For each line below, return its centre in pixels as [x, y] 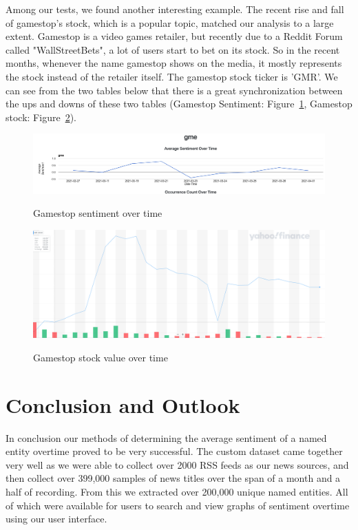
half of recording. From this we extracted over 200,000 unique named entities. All [177, 491]
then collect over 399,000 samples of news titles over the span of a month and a [173, 478]
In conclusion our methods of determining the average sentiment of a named [166, 437]
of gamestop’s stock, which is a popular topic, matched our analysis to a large [170, 22]
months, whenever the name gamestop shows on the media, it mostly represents [174, 63]
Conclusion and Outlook [123, 404]
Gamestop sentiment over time [98, 213]
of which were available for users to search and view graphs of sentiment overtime [178, 505]
